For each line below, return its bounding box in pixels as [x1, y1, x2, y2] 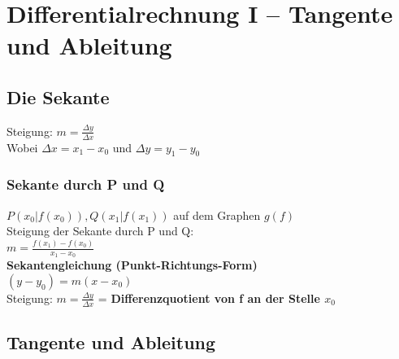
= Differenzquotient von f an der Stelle [98, 289, 320, 306]
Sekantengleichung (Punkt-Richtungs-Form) [7, 256, 258, 274]
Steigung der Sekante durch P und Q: [7, 222, 194, 239]
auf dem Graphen [173, 206, 261, 223]
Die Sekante [7, 84, 110, 109]
